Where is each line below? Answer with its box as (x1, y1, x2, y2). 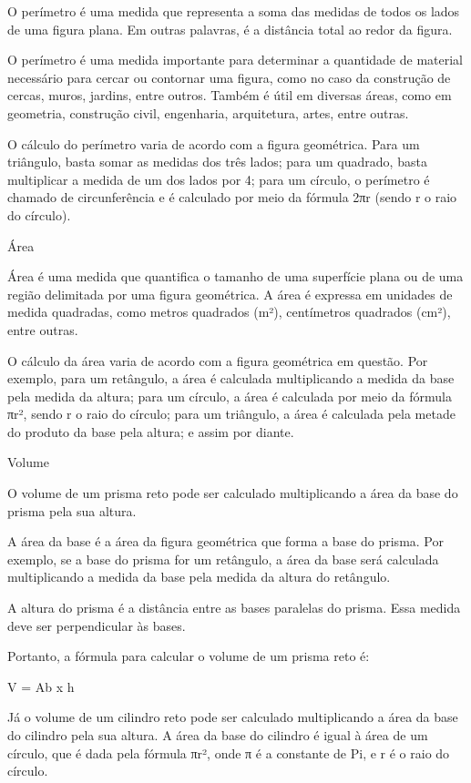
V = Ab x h (7, 676, 75, 696)
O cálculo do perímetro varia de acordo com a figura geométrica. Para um (7, 134, 420, 153)
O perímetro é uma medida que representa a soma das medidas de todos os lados (7, 2, 460, 20)
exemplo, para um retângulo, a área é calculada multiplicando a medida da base (7, 369, 455, 388)
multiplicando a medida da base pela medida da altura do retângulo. (7, 567, 391, 586)
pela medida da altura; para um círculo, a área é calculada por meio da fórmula (7, 386, 452, 405)
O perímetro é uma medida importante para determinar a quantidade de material (7, 50, 464, 69)
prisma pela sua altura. (7, 501, 137, 520)
